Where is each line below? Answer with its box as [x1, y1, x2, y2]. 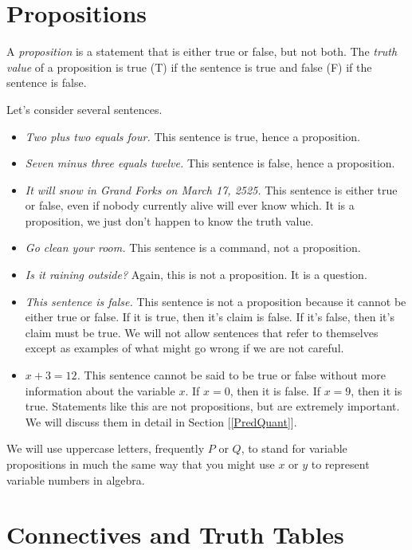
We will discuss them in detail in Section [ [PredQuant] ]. [25, 413, 297, 430]
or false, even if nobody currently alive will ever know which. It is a [25, 197, 355, 214]
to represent [311, 456, 370, 472]
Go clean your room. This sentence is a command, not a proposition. [25, 239, 361, 256]
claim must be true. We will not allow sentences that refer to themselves [25, 324, 379, 340]
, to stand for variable [241, 440, 347, 457]
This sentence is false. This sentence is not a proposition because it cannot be [25, 293, 406, 309]
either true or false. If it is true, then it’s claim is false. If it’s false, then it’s [25, 308, 394, 325]
